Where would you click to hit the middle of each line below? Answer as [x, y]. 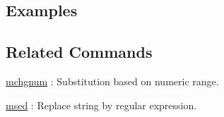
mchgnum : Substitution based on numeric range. [112, 81]
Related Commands [79, 52]
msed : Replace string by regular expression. [101, 105]
